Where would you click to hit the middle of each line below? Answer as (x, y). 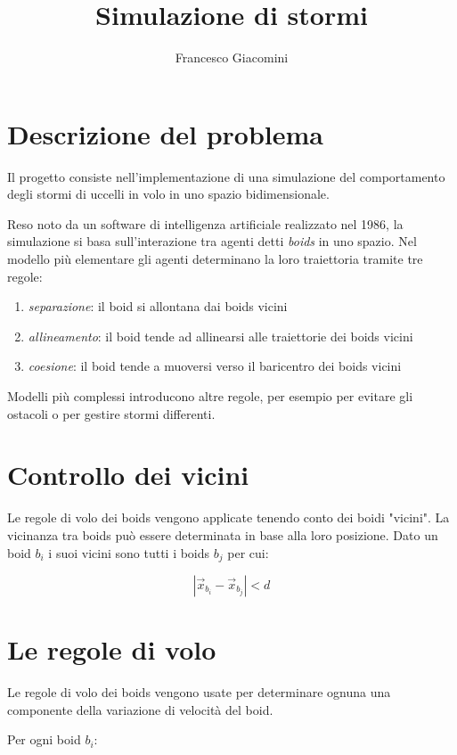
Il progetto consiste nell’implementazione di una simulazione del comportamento (226, 176)
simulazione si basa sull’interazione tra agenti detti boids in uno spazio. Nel (212, 241)
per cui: (248, 552)
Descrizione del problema (166, 133)
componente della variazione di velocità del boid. (140, 709)
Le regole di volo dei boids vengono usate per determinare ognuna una (199, 692)
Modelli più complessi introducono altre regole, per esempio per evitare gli (210, 396)
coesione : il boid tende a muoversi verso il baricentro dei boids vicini (215, 366)
